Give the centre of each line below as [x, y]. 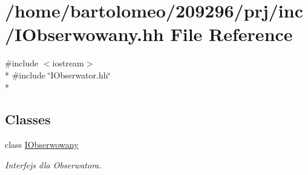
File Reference [231, 34]
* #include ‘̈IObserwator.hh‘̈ [58, 75]
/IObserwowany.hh [84, 34]
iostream [68, 63]
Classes [28, 119]
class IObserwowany [42, 145]
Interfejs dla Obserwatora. [53, 164]
